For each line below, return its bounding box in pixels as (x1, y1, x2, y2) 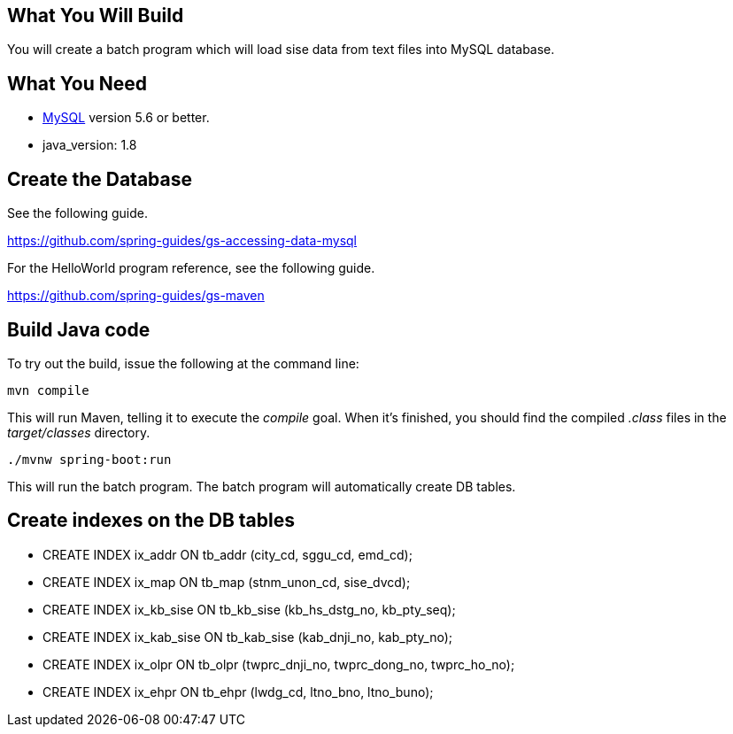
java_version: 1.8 (42, 137, 137, 153)
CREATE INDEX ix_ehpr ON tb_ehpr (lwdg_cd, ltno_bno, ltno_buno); (42, 684, 434, 699)
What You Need (7, 72, 147, 95)
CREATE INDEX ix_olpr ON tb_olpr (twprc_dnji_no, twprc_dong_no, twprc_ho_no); (42, 656, 515, 672)
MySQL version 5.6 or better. (42, 110, 210, 126)
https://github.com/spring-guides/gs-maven (7, 288, 265, 304)
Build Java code (7, 318, 150, 341)
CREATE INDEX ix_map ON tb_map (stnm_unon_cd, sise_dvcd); (42, 574, 411, 590)
